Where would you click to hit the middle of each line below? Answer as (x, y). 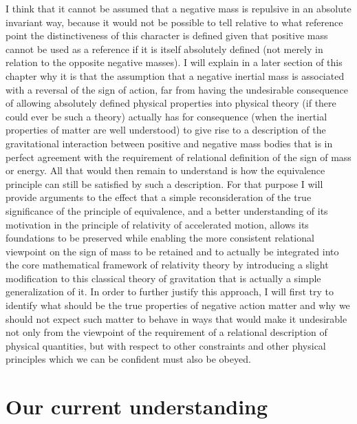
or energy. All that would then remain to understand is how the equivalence (165, 170)
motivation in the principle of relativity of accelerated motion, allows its (157, 224)
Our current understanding (137, 406)
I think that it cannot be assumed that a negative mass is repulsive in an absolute (178, 8)
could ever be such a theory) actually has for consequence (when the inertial (166, 116)
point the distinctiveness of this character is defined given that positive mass (167, 35)
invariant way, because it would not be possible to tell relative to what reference (174, 22)
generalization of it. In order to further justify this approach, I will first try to (170, 291)
